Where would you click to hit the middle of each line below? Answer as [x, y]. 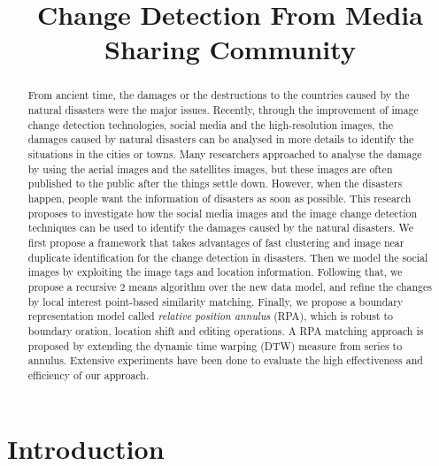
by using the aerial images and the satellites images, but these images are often [210, 168]
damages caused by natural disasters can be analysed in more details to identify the [221, 139]
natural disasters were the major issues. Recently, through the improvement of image [223, 110]
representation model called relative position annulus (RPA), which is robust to [211, 316]
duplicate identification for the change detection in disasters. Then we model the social [228, 257]
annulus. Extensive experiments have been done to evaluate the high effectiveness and [225, 360]
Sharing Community [230, 49]
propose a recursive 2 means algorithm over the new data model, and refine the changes [230, 286]
